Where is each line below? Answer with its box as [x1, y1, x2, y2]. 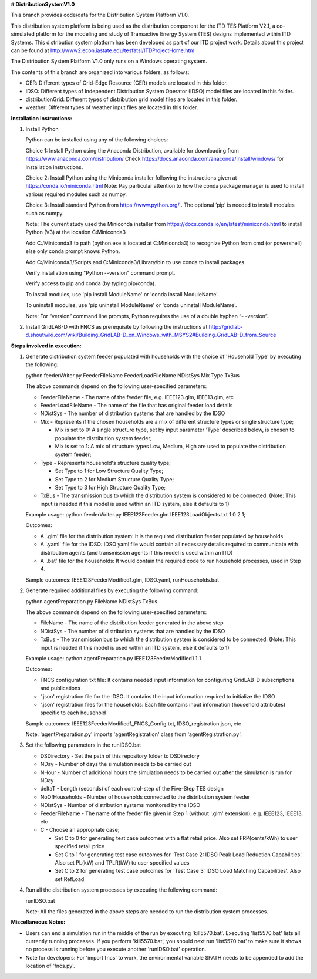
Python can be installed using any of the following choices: [25, 136, 168, 143]
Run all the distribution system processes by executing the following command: [25, 886, 217, 893]
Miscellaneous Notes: [11, 919, 66, 926]
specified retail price [55, 843, 105, 850]
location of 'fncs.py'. [25, 963, 76, 970]
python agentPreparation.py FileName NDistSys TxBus [25, 597, 158, 605]
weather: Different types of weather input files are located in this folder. [25, 104, 198, 111]
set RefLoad [55, 875, 85, 883]
